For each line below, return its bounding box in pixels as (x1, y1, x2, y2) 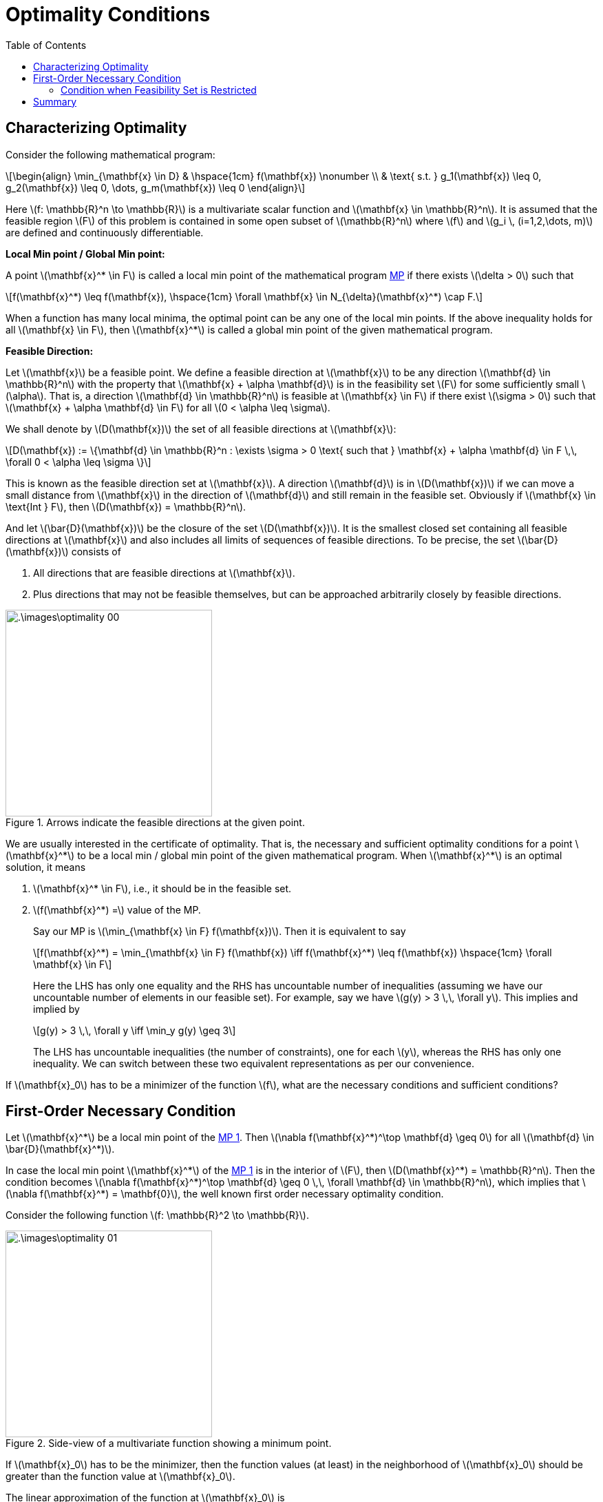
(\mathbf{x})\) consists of (6, 545, 121, 557)
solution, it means (6, 861, 86, 873)
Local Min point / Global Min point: (6, 247, 165, 260)
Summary (33, 95, 77, 107)
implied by (33, 1002, 80, 1015)
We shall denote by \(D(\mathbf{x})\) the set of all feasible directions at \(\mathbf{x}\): (6, 422, 396, 435)
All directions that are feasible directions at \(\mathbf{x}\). (33, 566, 295, 579)
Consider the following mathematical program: (6, 148, 215, 161)
